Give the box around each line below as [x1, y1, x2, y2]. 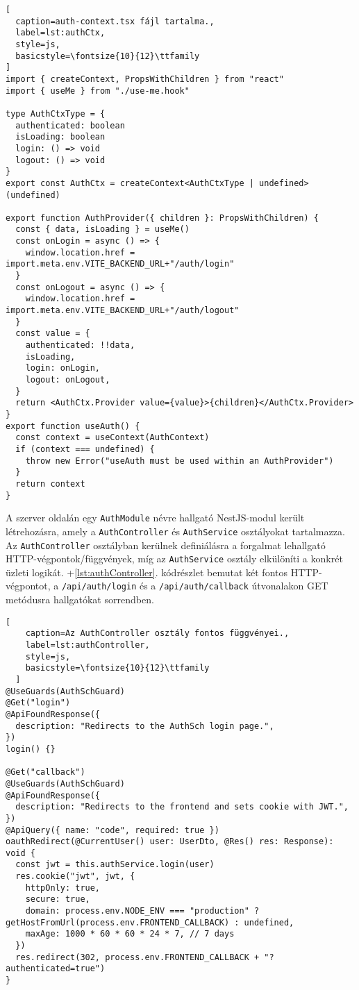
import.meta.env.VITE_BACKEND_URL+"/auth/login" [6, 259, 235, 269]
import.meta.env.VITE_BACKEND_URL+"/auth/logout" [6, 305, 240, 316]
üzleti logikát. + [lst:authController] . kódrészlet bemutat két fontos [6, 564, 287, 579]
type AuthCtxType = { [6, 108, 106, 119]
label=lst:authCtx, [15, 28, 106, 38]
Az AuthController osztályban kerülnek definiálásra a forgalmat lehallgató [6, 537, 326, 552]
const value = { [15, 328, 90, 339]
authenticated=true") [6, 964, 106, 974]
